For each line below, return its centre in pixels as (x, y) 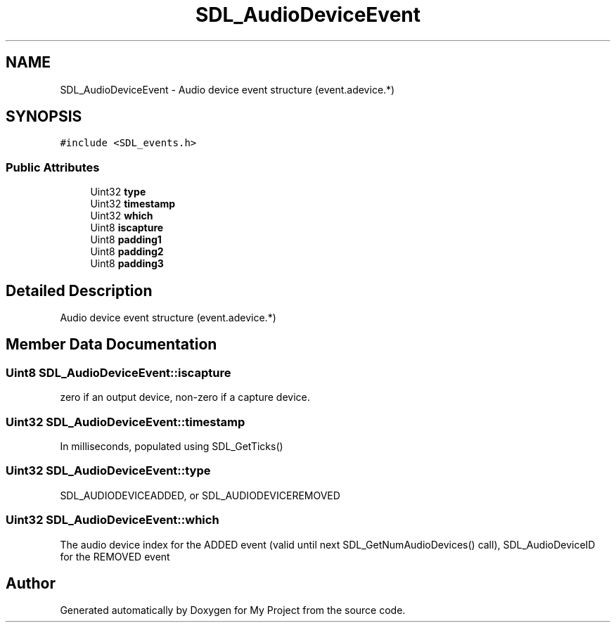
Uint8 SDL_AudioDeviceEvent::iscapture (118, 372)
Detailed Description (79, 290)
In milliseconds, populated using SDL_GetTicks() (172, 446)
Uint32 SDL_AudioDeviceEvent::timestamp (126, 422)
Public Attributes (53, 167)
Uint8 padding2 (127, 252)
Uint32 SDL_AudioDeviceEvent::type (108, 471)
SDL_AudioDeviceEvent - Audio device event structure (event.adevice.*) (227, 89)
